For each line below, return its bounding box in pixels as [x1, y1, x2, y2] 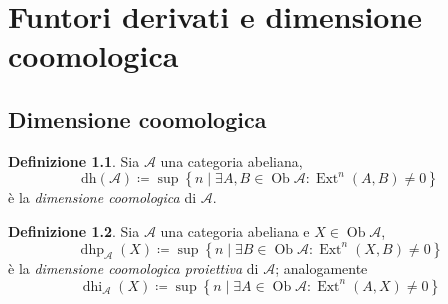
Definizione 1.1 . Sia [8, 150, 140, 171]
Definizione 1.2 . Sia [8, 220, 140, 241]
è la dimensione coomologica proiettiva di [8, 258, 259, 279]
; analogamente [275, 258, 368, 279]
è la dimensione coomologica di [8, 187, 197, 208]
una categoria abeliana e [160, 220, 310, 241]
